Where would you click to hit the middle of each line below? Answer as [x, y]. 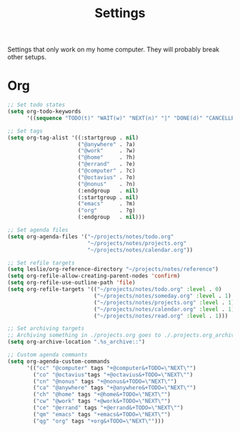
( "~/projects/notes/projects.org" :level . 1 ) [164, 302]
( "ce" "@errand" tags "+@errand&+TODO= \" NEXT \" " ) [108, 408]
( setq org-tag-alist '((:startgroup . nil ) [73, 138]
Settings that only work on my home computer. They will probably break [114, 50]
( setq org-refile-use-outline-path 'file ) [71, 283]
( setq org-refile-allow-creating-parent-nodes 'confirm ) [94, 276]
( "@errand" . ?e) [106, 164]
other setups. [27, 57]
